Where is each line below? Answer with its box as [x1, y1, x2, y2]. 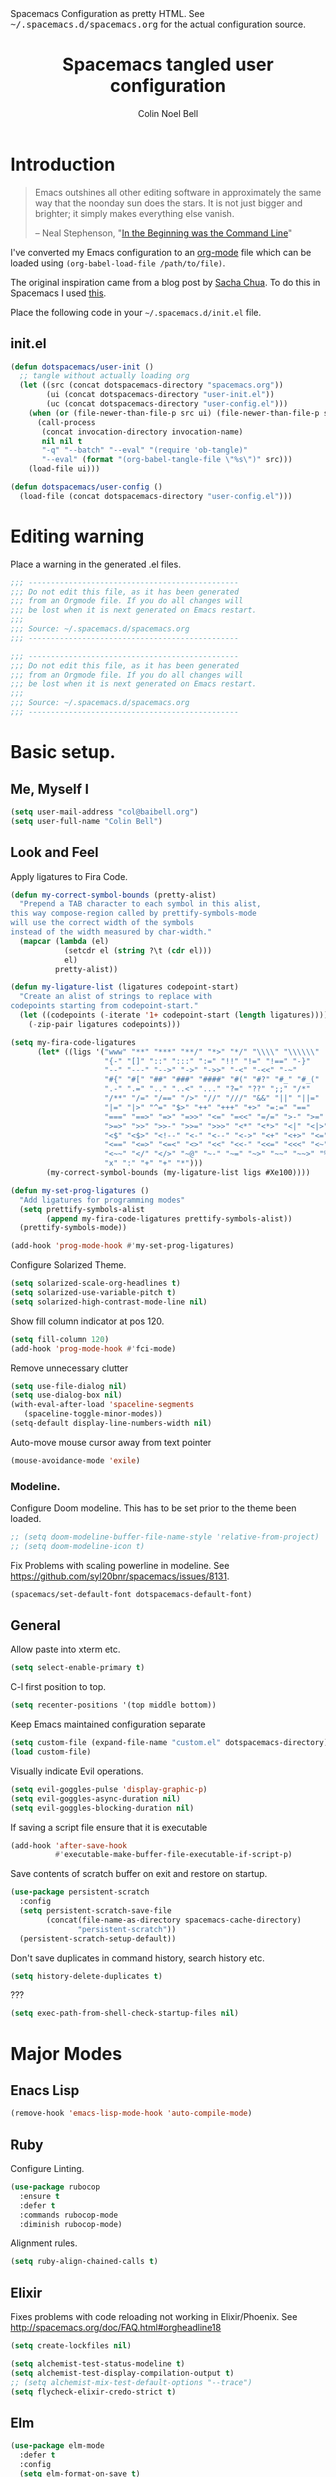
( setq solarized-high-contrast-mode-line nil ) [10, 1297, 208, 1307]
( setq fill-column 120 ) [10, 1334, 110, 1344]
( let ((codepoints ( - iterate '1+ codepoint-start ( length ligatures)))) [19, 1010, 329, 1020]
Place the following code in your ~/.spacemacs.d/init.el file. [10, 306, 262, 318]
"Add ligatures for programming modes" [19, 1195, 186, 1205]
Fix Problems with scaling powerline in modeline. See [10, 1559, 230, 1571]
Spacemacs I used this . [10, 287, 107, 299]
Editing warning [10, 525, 145, 547]
